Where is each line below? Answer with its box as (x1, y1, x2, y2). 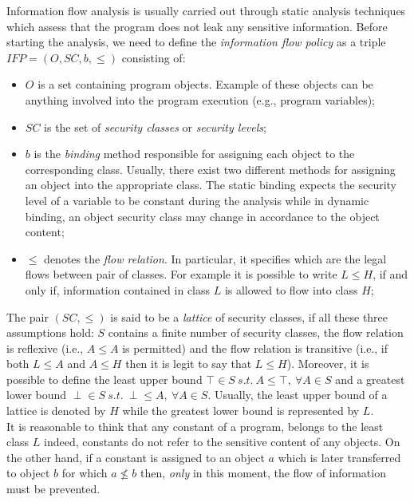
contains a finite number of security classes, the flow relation (108, 324, 404, 341)
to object (6, 464, 50, 481)
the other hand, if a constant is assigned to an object (6, 449, 265, 465)
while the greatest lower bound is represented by (122, 402, 360, 419)
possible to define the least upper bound (6, 370, 203, 387)
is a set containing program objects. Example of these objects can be (37, 76, 373, 93)
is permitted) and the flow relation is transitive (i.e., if (122, 339, 388, 356)
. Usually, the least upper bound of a (207, 386, 388, 403)
